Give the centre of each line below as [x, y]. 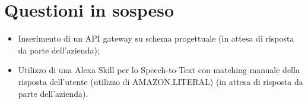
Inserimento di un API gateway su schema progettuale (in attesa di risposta [156, 38]
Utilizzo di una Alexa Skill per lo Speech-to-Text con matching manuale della [159, 70]
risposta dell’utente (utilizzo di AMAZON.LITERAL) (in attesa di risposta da [161, 81]
